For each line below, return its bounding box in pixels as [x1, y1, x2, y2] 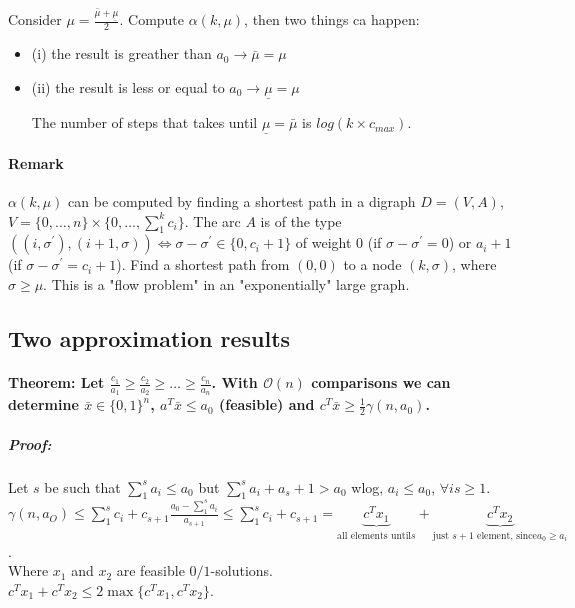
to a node [343, 254, 402, 275]
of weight [295, 232, 352, 253]
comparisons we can [311, 372, 451, 393]
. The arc [184, 210, 241, 231]
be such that [44, 476, 121, 497]
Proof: [8, 433, 52, 454]
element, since [477, 530, 537, 541]
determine [8, 394, 79, 415]
